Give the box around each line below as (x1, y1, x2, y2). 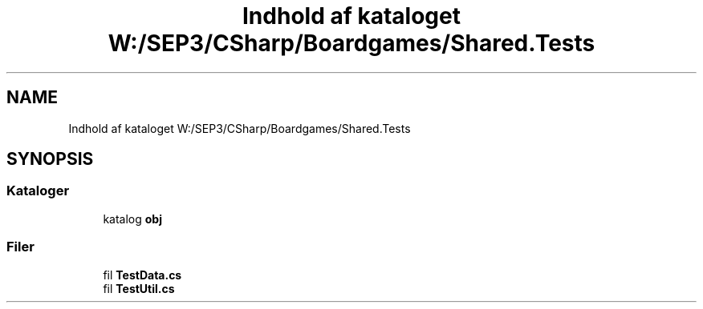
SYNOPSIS (6, 149, 94, 170)
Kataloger (6, 183, 70, 199)
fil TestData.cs (103, 267, 182, 282)
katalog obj (103, 211, 162, 226)
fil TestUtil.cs (103, 281, 175, 295)
